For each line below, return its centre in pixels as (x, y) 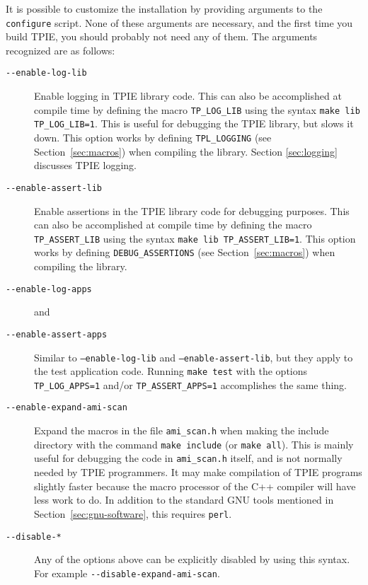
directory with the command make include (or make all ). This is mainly (194, 444)
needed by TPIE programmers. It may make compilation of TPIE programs (198, 472)
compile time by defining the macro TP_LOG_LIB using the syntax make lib (197, 109)
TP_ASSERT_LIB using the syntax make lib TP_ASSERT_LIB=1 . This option (195, 238)
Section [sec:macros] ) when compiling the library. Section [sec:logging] (186, 151)
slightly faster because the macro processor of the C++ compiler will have (195, 486)
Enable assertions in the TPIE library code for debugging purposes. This (192, 210)
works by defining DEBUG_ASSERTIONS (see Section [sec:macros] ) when (185, 252)
